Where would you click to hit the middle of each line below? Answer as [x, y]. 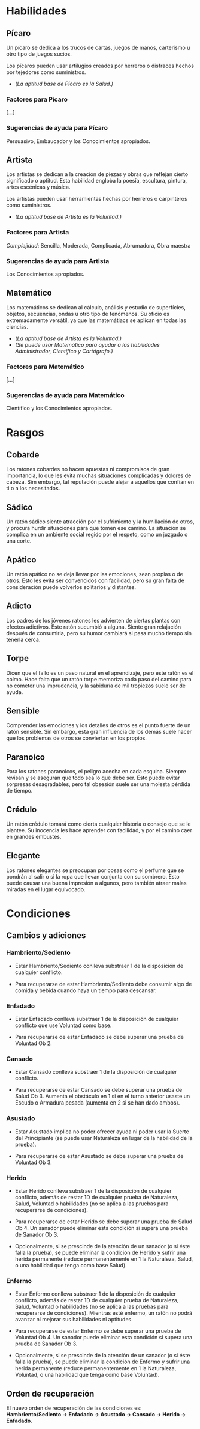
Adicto [19, 606]
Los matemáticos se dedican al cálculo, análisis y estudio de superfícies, [96, 307]
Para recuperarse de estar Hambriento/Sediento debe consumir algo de [103, 984]
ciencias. [17, 326]
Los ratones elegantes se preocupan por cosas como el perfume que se [95, 870]
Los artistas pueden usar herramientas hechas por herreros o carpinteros [97, 199]
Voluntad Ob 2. [33, 1043]
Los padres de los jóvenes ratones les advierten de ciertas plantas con [93, 620]
